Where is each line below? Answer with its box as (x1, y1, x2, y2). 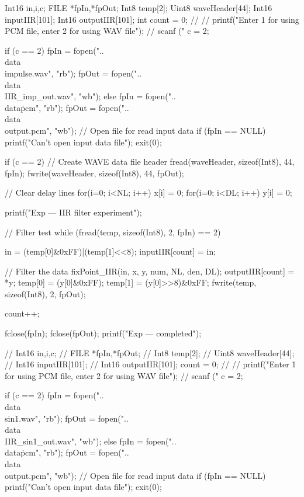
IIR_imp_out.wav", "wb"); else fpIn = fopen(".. (5, 90, 176, 102)
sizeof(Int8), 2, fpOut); (5, 287, 86, 300)
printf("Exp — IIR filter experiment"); (5, 206, 142, 218)
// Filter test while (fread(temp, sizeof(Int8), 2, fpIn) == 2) (5, 225, 221, 238)
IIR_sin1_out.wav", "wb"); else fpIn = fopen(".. (5, 435, 177, 447)
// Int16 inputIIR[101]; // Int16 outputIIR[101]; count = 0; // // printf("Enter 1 (5, 358, 296, 370)
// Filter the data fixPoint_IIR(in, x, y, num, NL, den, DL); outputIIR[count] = (5, 265, 295, 277)
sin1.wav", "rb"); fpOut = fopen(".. (5, 412, 129, 424)
